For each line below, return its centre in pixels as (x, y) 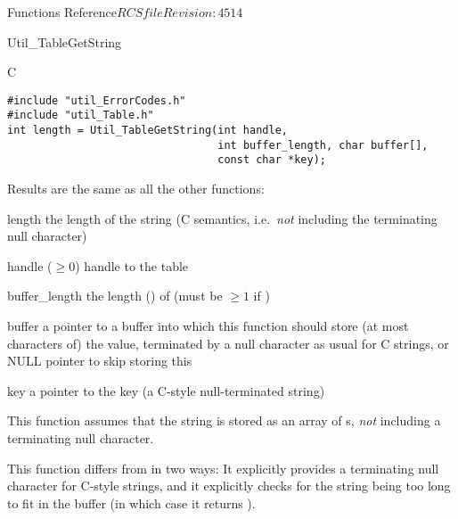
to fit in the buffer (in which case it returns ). (131, 503)
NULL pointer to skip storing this (100, 361)
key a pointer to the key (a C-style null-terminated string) (166, 390)
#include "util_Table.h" (81, 115)
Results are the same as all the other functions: (136, 189)
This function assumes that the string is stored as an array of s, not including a (224, 420)
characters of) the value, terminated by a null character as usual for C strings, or (228, 343)
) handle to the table (132, 265)
